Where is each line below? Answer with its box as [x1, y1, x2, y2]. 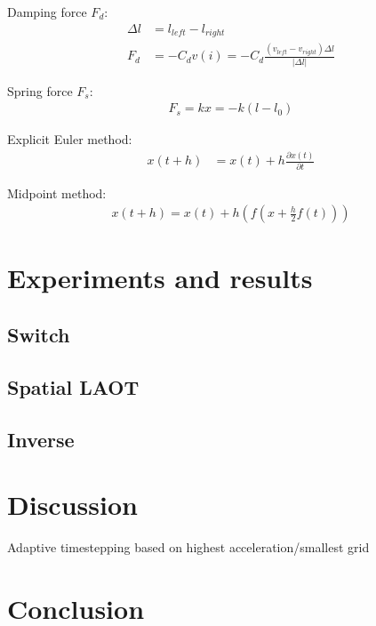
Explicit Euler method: [7, 130, 132, 148]
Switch [7, 321, 70, 349]
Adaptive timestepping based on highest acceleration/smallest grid [7, 538, 370, 557]
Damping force [7, 3, 87, 20]
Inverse [7, 425, 75, 453]
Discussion [7, 486, 138, 523]
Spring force [7, 81, 73, 100]
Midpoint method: [7, 183, 107, 202]
